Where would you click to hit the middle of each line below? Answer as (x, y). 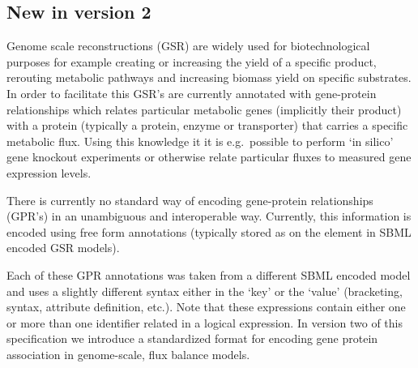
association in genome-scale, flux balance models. (128, 354)
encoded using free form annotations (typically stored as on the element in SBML (209, 231)
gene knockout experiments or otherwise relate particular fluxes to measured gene (209, 157)
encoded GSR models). (63, 248)
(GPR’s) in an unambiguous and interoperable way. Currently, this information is (209, 216)
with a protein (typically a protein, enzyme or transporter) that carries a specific (207, 125)
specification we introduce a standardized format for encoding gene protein (192, 338)
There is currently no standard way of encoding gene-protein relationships (190, 200)
